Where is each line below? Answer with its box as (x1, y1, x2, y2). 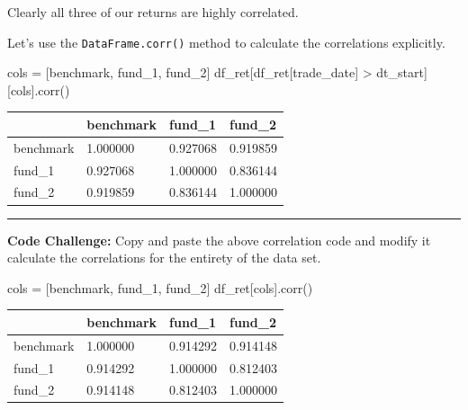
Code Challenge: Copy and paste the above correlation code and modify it (7, 230, 431, 249)
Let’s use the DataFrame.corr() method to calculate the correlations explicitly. (7, 32, 445, 51)
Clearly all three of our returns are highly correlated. (7, 3, 299, 21)
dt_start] (376, 63, 427, 82)
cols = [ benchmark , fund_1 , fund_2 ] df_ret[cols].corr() (7, 278, 313, 297)
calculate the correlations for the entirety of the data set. (7, 248, 321, 267)
